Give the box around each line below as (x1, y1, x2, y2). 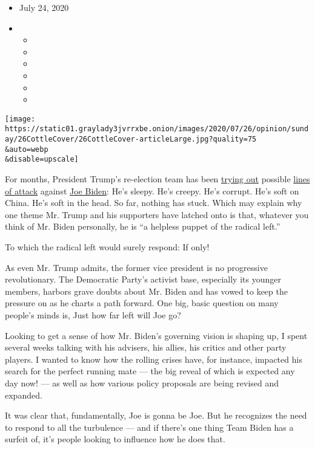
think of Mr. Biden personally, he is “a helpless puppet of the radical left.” (5, 220, 280, 233)
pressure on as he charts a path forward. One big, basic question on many (5, 296, 279, 309)
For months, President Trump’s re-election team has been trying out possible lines (5, 173, 310, 185)
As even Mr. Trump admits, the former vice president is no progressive (5, 261, 268, 273)
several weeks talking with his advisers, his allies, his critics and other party (5, 341, 287, 354)
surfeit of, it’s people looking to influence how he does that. (5, 433, 225, 445)
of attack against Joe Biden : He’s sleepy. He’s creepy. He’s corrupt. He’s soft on (5, 184, 299, 197)
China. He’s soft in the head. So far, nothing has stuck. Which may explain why (5, 196, 302, 209)
